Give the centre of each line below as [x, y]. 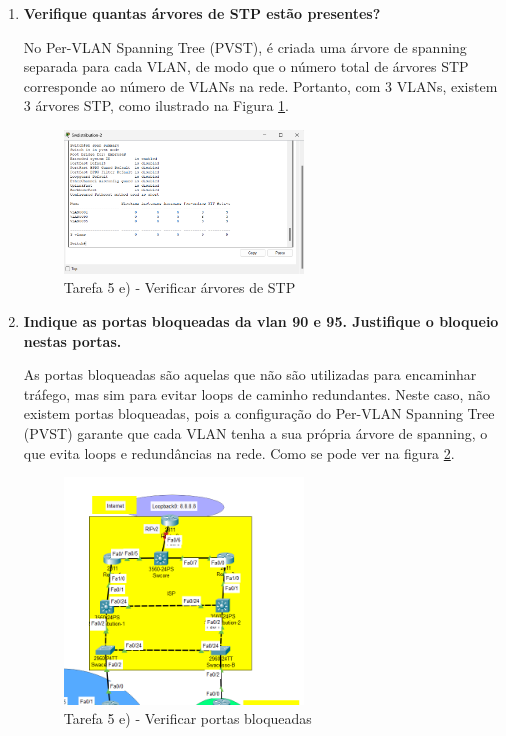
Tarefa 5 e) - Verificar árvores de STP [179, 287]
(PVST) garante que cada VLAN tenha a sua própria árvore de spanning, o [255, 432]
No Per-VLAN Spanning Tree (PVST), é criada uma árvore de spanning [245, 46]
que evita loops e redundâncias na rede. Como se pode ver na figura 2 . [239, 452]
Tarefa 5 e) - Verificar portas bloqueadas [187, 718]
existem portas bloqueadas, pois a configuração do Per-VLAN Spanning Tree [259, 413]
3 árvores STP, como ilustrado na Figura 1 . [156, 105]
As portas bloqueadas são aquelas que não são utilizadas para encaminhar [250, 374]
